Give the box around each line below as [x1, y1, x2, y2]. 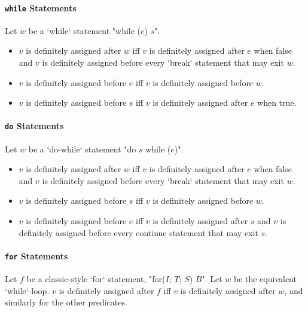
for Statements [5, 249, 68, 262]
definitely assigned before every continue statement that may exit [19, 226, 258, 238]
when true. [257, 96, 297, 109]
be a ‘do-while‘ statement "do [28, 142, 136, 155]
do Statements [5, 120, 64, 132]
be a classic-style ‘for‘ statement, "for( [26, 273, 166, 285]
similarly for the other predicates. [5, 296, 127, 308]
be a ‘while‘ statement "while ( [28, 24, 141, 36]
